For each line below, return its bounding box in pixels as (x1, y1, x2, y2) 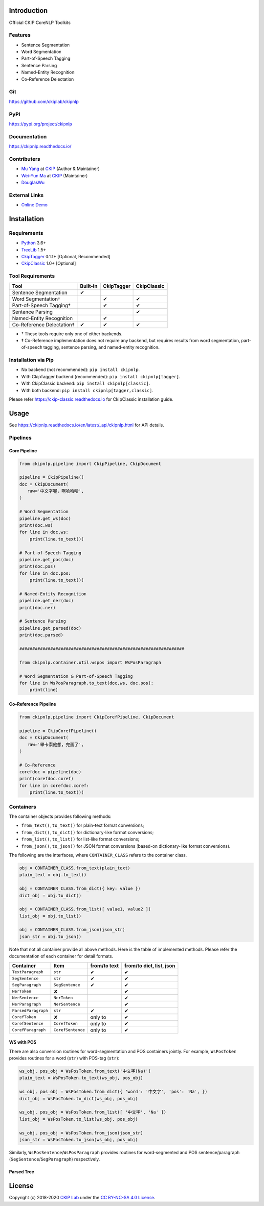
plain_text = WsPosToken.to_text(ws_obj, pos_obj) (19, 1075, 144, 1081)
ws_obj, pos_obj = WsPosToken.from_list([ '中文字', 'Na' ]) (19, 1109, 166, 1115)
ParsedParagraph (12, 1008, 48, 1013)
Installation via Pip (9, 357, 54, 364)
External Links (9, 192, 44, 198)
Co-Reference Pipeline (9, 701, 56, 707)
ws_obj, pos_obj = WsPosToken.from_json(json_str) (19, 1130, 144, 1135)
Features (9, 32, 31, 39)
